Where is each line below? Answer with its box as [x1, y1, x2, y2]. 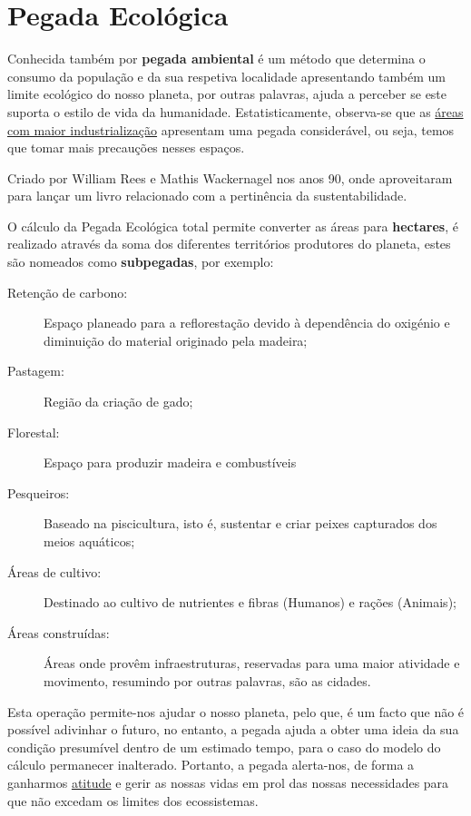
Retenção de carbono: [7, 282, 128, 301]
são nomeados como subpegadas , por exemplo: [7, 252, 274, 271]
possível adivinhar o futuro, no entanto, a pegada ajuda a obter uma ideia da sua [7, 720, 459, 739]
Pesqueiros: [7, 483, 70, 502]
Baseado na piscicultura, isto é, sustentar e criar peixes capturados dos [44, 514, 437, 533]
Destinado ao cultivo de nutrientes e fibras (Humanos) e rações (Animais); [44, 593, 456, 612]
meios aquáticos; [44, 532, 135, 550]
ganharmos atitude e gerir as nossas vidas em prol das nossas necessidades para [7, 772, 449, 791]
